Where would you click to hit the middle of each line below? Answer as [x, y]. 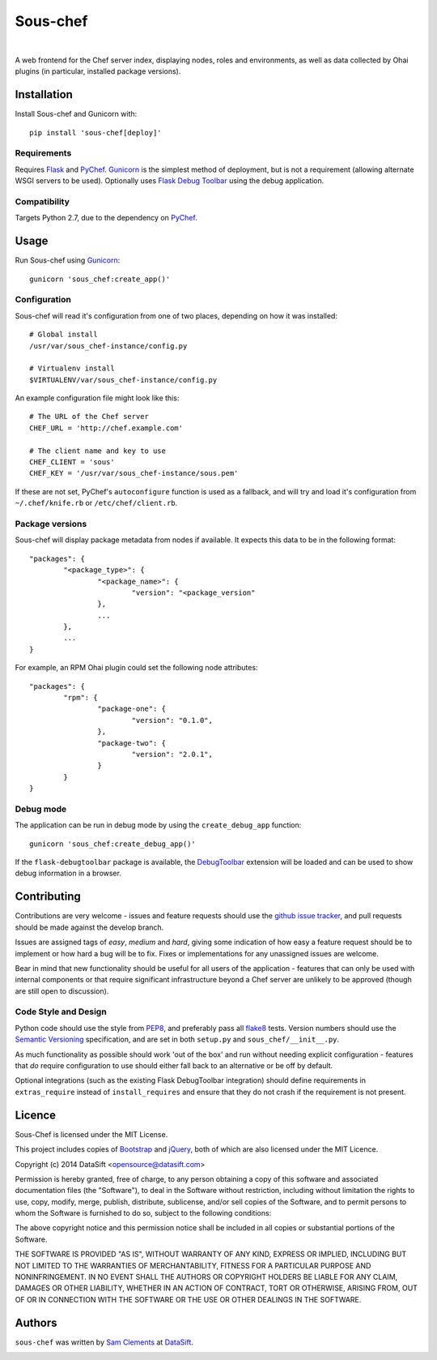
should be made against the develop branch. [89, 927]
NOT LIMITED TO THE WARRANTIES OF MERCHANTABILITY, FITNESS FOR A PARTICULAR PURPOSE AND [193, 1265]
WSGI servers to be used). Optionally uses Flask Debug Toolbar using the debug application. [170, 181]
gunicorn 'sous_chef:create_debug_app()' [112, 844]
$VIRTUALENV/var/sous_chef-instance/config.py [123, 380]
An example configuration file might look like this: [97, 398]
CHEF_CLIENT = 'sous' [72, 462]
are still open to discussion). [62, 991]
